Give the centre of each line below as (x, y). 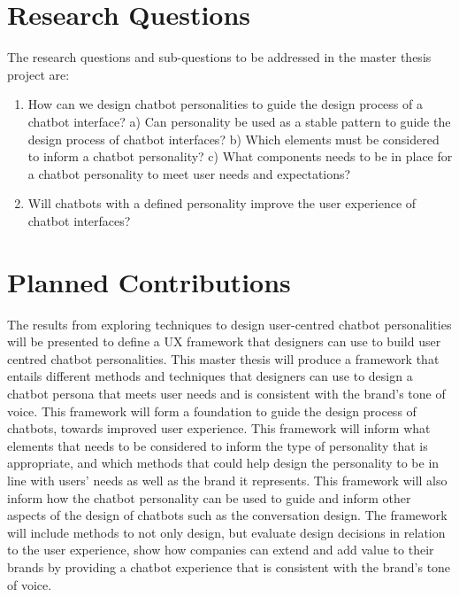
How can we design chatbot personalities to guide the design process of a (225, 104)
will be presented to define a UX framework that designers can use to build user (224, 341)
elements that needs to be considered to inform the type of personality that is (218, 445)
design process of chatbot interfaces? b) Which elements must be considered (233, 139)
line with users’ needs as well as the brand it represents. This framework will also (227, 480)
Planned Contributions (149, 281)
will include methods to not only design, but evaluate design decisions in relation (226, 532)
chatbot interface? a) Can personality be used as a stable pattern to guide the (239, 121)
